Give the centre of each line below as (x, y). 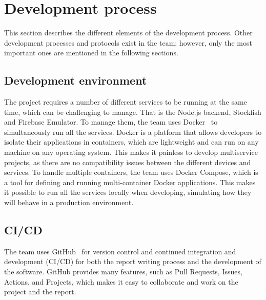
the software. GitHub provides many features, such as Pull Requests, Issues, (123, 272)
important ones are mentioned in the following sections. (91, 53)
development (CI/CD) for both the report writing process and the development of (133, 261)
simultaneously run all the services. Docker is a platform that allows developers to (133, 132)
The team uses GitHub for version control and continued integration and (120, 251)
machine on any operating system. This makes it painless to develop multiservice (131, 152)
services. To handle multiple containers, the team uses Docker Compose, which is (131, 172)
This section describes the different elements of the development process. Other (128, 33)
